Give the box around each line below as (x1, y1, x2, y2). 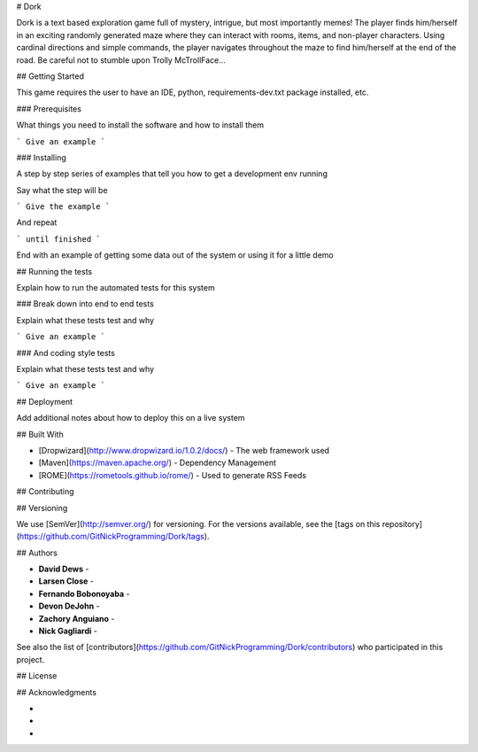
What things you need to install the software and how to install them (16, 120, 265, 130)
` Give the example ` (16, 202, 111, 212)
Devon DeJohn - (38, 601, 100, 611)
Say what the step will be (16, 184, 108, 195)
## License (16, 671, 58, 681)
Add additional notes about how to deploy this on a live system (16, 413, 245, 423)
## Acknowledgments (16, 686, 97, 697)
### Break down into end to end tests (16, 298, 154, 309)
